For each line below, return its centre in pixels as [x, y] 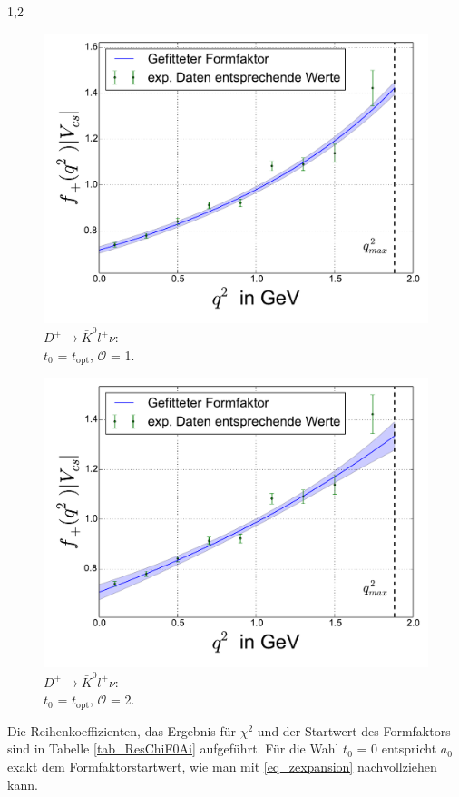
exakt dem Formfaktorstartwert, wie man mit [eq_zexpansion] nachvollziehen [222, 766]
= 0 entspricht [397, 748]
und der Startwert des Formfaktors [354, 730]
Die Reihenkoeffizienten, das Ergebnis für [122, 730]
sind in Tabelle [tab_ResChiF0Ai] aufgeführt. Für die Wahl [173, 748]
